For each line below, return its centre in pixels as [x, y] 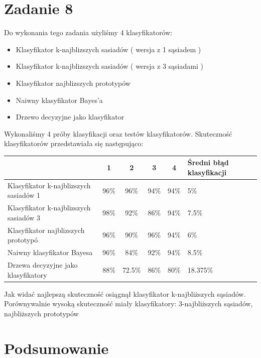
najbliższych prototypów [41, 313]
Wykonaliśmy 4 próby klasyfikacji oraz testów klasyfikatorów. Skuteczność [118, 133]
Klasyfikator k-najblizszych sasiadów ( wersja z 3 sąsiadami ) [109, 66]
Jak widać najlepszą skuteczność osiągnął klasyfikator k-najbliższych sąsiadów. [125, 293]
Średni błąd [208, 162]
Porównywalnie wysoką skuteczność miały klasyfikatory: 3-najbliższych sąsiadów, [128, 304]
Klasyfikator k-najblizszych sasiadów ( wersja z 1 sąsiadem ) [108, 49]
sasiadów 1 [24, 195]
